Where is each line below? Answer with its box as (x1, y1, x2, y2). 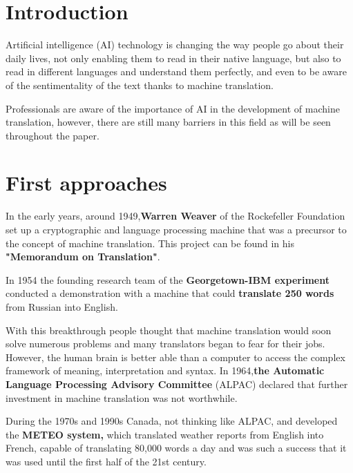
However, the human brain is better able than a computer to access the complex (6, 349, 345, 364)
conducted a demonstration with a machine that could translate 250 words (6, 286, 334, 300)
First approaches (6, 168, 167, 197)
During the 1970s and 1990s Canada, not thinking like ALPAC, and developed (6, 414, 338, 428)
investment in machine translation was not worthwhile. (6, 390, 238, 405)
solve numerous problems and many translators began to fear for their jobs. (6, 336, 325, 351)
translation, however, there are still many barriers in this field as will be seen (6, 115, 331, 129)
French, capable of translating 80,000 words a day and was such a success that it (6, 441, 347, 455)
